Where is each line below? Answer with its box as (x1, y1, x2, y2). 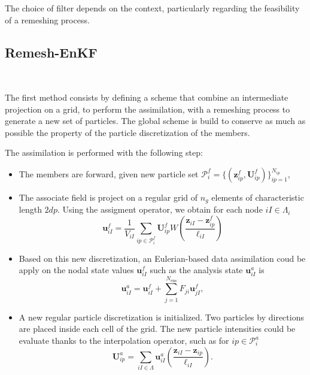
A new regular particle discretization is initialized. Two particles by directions (19, 310, 304, 323)
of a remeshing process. (5, 13, 90, 26)
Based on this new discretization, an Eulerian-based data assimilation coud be (19, 252, 306, 264)
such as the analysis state (150, 264, 243, 276)
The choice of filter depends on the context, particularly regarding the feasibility (5, 2, 300, 14)
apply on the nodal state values (19, 264, 134, 276)
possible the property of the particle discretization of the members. (5, 126, 250, 138)
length (19, 203, 42, 216)
